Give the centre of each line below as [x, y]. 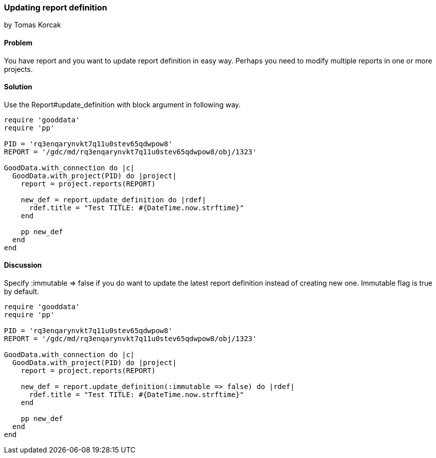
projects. [18, 69]
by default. [22, 292]
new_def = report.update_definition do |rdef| [113, 200]
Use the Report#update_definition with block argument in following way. [122, 104]
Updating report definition [56, 7]
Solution [18, 87]
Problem [18, 42]
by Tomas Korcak [32, 25]
